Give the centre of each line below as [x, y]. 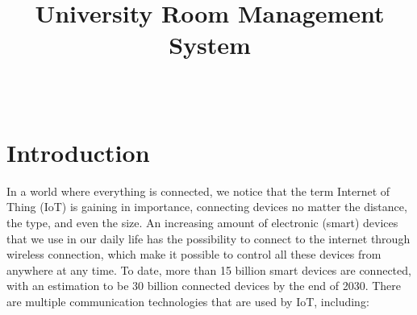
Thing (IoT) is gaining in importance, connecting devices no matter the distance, [207, 207]
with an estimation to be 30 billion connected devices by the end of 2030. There [204, 286]
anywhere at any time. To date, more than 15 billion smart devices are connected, [209, 269]
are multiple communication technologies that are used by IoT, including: [188, 301]
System [210, 45]
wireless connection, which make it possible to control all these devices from [194, 254]
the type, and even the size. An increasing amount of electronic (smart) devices [202, 223]
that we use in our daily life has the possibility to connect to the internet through [208, 238]
